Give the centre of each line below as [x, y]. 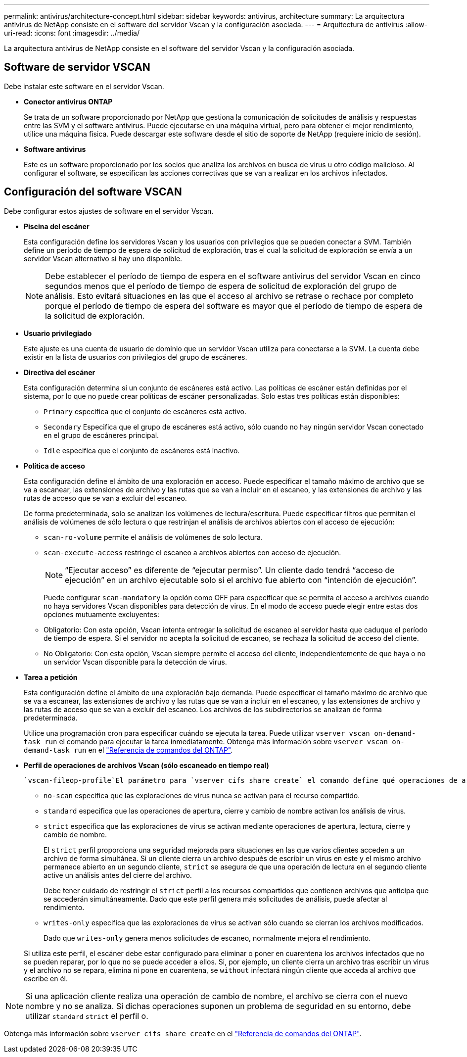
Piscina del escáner [57, 226]
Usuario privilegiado [58, 333]
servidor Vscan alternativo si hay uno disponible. [103, 258]
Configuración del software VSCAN [93, 192]
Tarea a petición [51, 677]
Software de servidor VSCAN [77, 67]
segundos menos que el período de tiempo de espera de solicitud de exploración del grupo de [221, 286]
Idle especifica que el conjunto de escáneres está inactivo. [142, 450]
